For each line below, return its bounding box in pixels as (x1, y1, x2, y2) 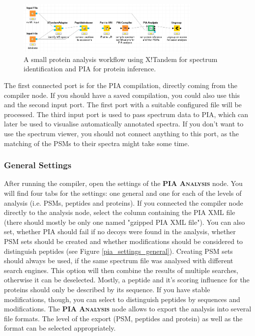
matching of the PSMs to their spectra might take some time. (4, 138, 190, 148)
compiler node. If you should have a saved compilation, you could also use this (4, 90, 240, 100)
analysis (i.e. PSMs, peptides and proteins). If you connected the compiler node (4, 197, 243, 208)
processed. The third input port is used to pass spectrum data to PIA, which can (4, 109, 249, 119)
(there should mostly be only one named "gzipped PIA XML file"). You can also (4, 216, 245, 227)
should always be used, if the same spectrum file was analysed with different (4, 255, 233, 266)
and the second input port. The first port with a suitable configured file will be (4, 99, 242, 110)
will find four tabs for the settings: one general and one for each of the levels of (4, 188, 242, 198)
